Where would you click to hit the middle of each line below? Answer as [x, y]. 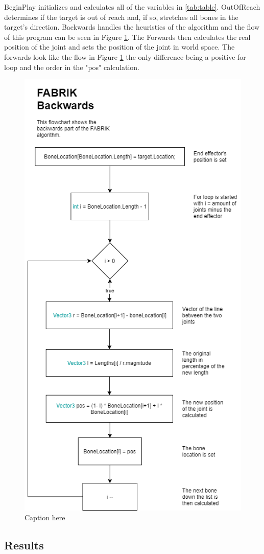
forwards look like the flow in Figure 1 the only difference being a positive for [125, 56]
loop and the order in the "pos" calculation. [72, 67]
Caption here [45, 517]
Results [24, 545]
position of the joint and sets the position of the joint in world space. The [119, 47]
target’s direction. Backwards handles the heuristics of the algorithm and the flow [132, 27]
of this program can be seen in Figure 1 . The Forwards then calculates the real [127, 37]
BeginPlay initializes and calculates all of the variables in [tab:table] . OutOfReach [132, 7]
